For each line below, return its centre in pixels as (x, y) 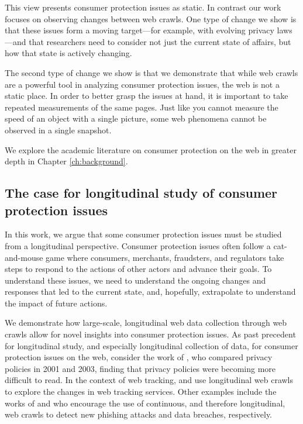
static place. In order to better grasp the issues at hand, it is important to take (147, 96)
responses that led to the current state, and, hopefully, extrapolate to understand (150, 292)
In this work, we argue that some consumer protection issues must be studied (143, 234)
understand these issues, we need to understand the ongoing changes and (135, 280)
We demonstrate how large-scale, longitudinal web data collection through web (146, 323)
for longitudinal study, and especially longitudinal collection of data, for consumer (151, 345)
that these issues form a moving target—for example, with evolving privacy (140, 30)
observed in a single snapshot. (58, 130)
